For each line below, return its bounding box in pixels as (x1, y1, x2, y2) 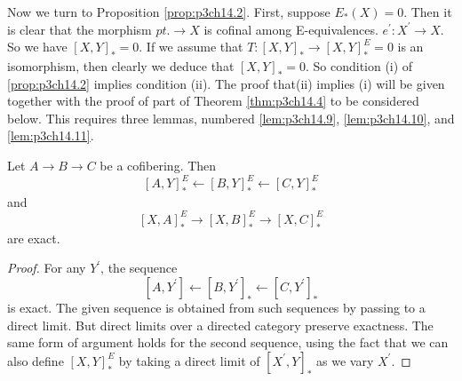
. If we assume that (139, 37, 243, 56)
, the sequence (100, 258, 178, 277)
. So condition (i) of (305, 56, 413, 75)
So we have (7, 37, 68, 56)
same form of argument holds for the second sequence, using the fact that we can (7, 333, 449, 352)
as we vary (316, 351, 374, 369)
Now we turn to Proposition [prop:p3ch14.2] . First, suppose (7, 3, 331, 20)
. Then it (403, 3, 452, 20)
